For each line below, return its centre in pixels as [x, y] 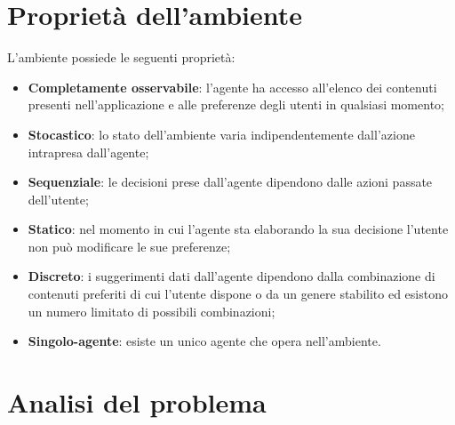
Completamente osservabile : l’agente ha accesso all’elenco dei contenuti [232, 87]
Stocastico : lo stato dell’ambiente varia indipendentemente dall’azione [221, 134]
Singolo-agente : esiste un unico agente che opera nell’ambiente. [204, 341]
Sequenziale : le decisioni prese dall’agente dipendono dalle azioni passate [230, 182]
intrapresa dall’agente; [88, 152]
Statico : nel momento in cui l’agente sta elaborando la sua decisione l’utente [238, 229]
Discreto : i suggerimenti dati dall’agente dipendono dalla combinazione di [231, 276]
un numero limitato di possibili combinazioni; [152, 311]
